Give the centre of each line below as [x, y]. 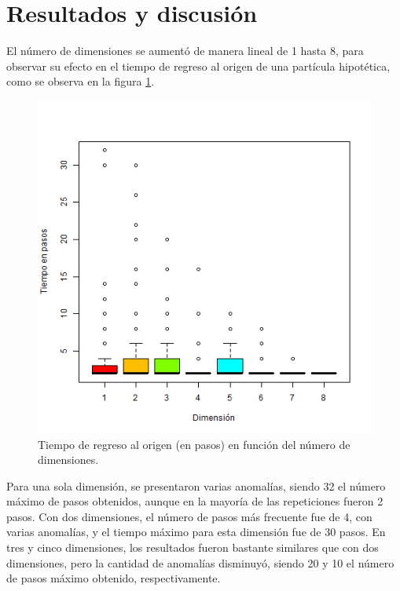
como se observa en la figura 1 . [81, 81]
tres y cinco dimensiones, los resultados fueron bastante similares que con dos [193, 547]
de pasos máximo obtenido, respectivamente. [114, 578]
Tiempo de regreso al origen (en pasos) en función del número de [194, 444]
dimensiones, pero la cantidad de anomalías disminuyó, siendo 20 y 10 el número [200, 562]
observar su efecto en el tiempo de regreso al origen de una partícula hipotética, [198, 66]
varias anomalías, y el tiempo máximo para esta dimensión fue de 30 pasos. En [196, 532]
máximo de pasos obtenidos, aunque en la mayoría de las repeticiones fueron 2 [195, 501]
